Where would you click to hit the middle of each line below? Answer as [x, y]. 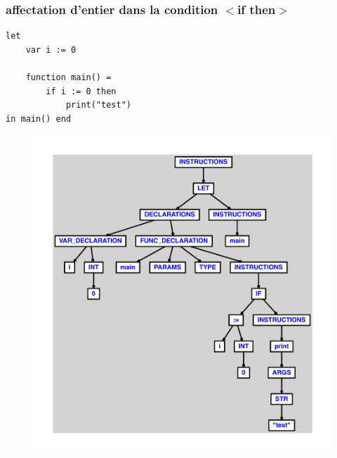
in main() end [39, 119]
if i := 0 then [81, 91]
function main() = [68, 77]
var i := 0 [51, 50]
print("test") [98, 105]
